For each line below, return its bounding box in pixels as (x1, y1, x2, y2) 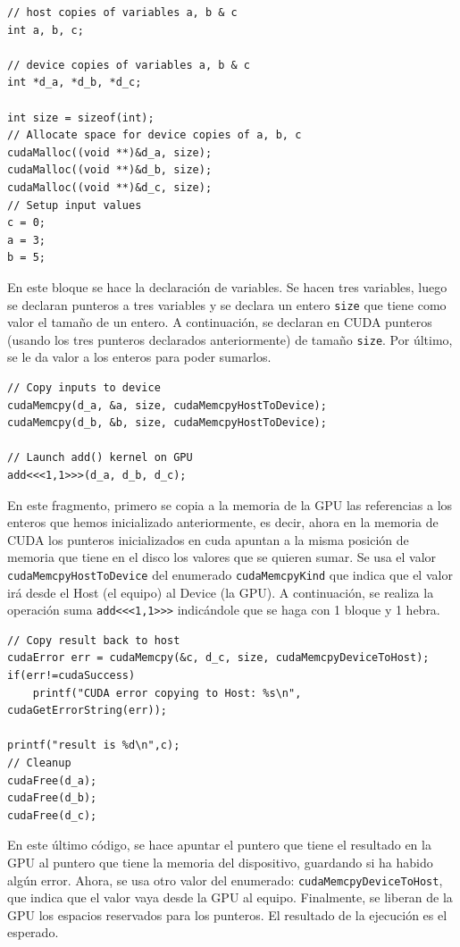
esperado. (7, 923, 59, 942)
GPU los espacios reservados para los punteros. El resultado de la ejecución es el (7, 905, 447, 924)
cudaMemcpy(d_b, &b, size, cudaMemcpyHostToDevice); (7, 416, 327, 430)
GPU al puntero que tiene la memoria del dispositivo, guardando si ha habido (7, 852, 433, 871)
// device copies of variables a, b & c (7, 58, 251, 71)
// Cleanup (7, 757, 71, 769)
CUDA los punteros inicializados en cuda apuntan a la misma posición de (7, 530, 409, 549)
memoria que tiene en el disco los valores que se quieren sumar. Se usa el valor (7, 548, 437, 566)
